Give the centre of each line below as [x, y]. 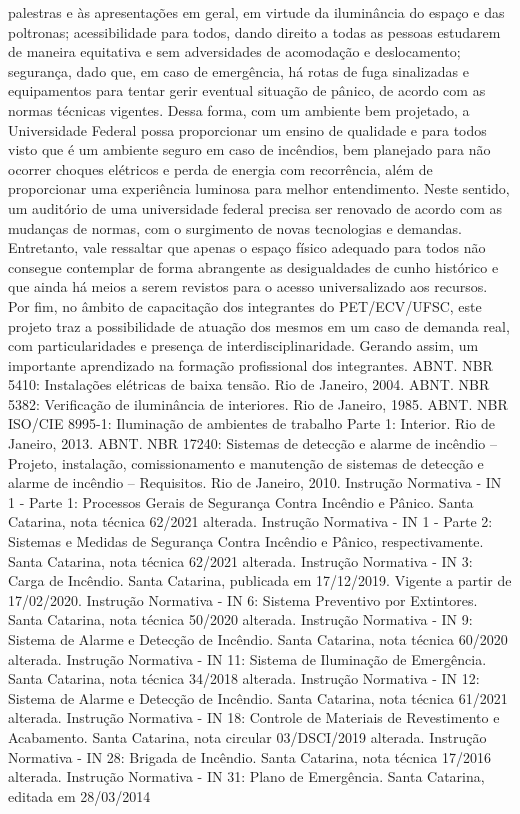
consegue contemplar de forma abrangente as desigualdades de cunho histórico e [253, 266]
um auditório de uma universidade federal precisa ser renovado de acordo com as [255, 207]
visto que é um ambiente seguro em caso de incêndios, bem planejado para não [249, 149]
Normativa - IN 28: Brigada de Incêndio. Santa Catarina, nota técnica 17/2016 [249, 756]
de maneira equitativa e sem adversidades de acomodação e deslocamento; [234, 51]
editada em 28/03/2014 [79, 795]
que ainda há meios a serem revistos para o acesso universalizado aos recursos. [248, 286]
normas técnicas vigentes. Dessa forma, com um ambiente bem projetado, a [239, 109]
